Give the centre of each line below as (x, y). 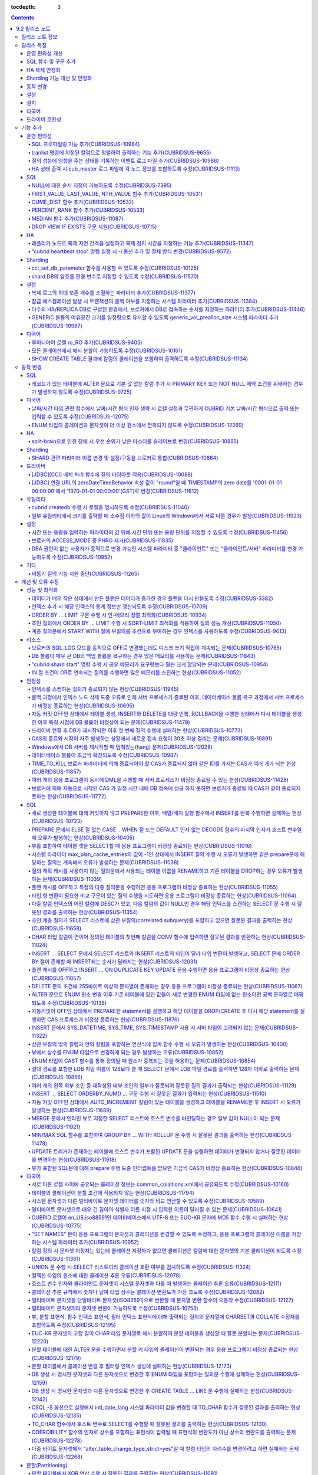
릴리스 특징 (34, 45)
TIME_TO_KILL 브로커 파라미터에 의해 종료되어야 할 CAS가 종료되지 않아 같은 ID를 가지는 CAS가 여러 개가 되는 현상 (164, 763)
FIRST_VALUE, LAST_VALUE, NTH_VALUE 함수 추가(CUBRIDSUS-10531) (117, 194)
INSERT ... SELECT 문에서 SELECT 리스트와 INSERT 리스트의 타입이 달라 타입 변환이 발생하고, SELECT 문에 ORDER (166, 953)
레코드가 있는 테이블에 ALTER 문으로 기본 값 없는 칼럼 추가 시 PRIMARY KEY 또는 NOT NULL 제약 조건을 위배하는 (162, 383)
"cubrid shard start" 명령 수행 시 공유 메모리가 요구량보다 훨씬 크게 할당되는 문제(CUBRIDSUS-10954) (150, 664)
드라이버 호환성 (44, 119)
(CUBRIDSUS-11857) (56, 771)
